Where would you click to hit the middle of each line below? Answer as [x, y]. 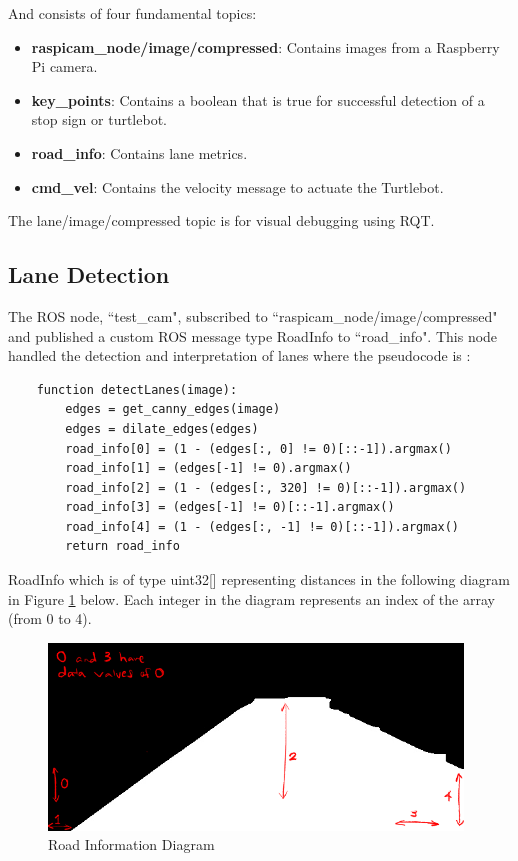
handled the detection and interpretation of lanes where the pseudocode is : [239, 355]
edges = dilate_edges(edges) [162, 428]
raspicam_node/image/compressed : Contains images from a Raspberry [265, 46]
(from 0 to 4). [50, 618]
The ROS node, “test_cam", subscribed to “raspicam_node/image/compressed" [253, 315]
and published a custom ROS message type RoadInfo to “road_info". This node [253, 335]
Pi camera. [64, 66]
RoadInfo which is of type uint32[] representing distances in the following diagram [259, 579]
